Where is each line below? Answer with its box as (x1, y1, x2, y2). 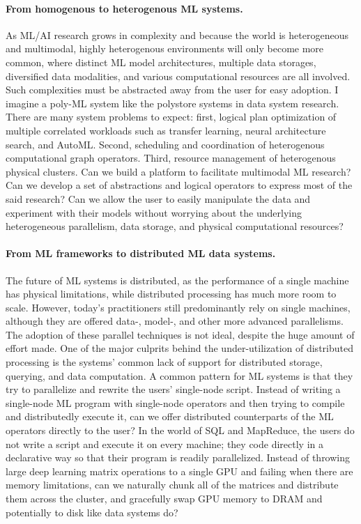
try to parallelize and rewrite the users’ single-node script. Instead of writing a (6, 382, 341, 396)
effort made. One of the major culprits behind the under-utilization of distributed (6, 341, 353, 355)
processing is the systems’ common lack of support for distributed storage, (6, 355, 323, 369)
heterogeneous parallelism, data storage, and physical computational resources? (6, 219, 344, 233)
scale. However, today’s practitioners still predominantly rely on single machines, (6, 300, 351, 314)
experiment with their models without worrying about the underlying (6, 205, 302, 219)
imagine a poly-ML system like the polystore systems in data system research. (6, 95, 339, 110)
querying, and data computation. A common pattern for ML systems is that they (6, 368, 353, 383)
